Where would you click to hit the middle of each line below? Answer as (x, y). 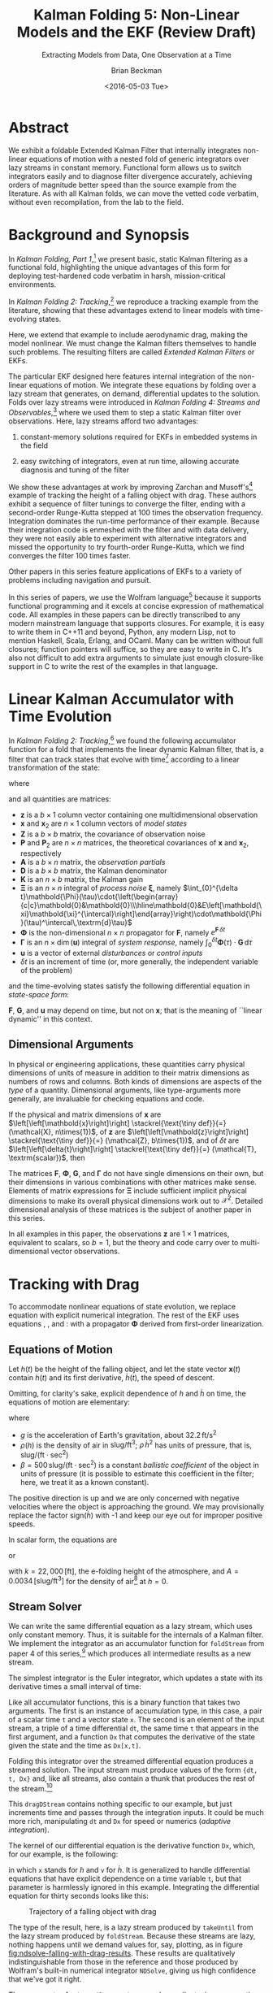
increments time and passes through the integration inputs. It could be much (136, 1813)
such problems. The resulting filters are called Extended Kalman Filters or (132, 352)
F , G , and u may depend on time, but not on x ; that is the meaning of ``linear (135, 1010)
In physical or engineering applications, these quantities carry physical (127, 1064)
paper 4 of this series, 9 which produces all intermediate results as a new (130, 1653)
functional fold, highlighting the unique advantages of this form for (119, 267)
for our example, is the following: (63, 1854)
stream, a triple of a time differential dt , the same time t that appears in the (134, 1728)
